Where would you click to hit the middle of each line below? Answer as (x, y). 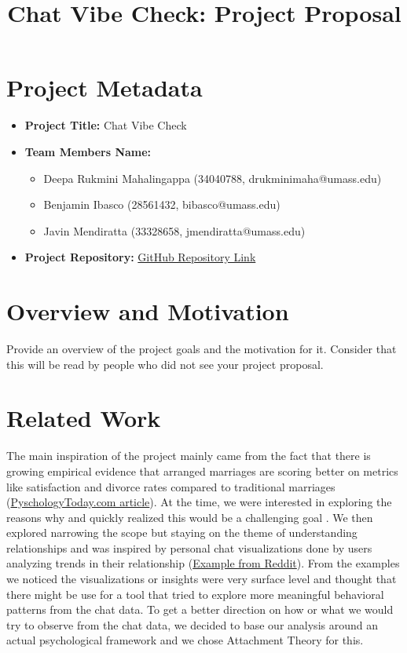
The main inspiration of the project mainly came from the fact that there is (189, 456)
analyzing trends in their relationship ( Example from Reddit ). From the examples (203, 563)
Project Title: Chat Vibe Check (106, 125)
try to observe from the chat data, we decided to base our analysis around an (192, 624)
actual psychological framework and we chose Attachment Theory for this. (185, 640)
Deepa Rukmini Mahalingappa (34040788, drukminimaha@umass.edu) (213, 178)
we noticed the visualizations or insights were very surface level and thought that (202, 579)
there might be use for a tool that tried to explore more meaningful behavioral (195, 594)
